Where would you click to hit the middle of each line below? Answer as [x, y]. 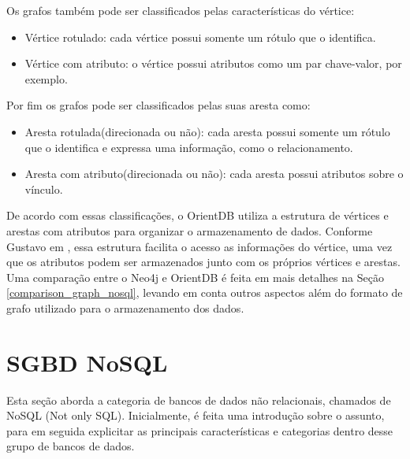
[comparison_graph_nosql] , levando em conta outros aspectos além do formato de [205, 292]
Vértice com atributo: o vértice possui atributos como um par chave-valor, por [213, 63]
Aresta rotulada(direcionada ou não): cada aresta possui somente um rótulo [207, 131]
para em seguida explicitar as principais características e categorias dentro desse [200, 430]
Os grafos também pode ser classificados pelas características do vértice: [181, 10]
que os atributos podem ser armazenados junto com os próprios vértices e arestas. [203, 262]
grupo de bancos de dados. [71, 446]
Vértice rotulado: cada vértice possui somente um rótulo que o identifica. [200, 37]
